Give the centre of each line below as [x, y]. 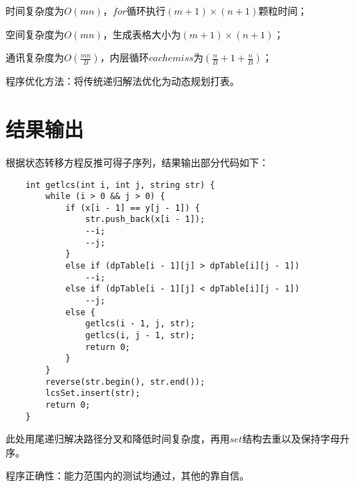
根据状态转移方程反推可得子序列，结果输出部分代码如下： [137, 162]
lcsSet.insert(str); [93, 393]
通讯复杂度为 [35, 57]
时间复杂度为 [35, 10]
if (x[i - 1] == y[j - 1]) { [133, 208]
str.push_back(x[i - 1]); [145, 219]
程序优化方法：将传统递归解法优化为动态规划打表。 [123, 81]
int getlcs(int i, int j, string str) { [120, 185]
